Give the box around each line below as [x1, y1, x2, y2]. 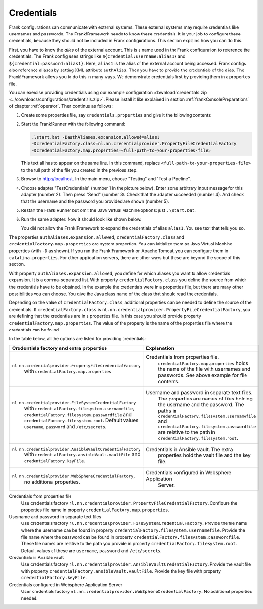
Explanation [146, 345, 175, 351]
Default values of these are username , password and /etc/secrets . [21, 547, 162, 554]
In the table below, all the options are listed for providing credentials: [9, 336, 146, 342]
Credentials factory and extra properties [12, 345, 107, 351]
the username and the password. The [158, 401, 244, 408]
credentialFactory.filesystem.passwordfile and [24, 411, 132, 418]
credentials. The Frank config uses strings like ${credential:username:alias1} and [9, 53, 186, 59]
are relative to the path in [158, 428, 216, 435]
